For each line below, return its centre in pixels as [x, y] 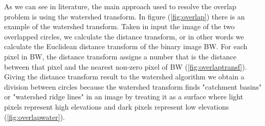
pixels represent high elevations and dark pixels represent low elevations [117, 106]
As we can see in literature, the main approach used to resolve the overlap [120, 6]
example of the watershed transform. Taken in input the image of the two [119, 26]
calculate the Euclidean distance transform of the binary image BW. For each [126, 46]
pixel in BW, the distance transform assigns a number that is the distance [120, 56]
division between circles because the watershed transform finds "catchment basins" [133, 86]
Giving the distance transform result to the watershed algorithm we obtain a [124, 77]
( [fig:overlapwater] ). [35, 117]
